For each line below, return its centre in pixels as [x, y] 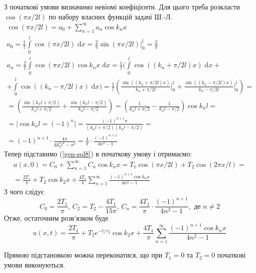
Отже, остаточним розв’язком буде [56, 218]
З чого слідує [24, 192]
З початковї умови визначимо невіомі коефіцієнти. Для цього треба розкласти [122, 6]
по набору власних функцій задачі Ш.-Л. [111, 16]
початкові [232, 255]
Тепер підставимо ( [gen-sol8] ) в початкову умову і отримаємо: [98, 154]
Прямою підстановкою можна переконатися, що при [83, 255]
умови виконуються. [35, 264]
